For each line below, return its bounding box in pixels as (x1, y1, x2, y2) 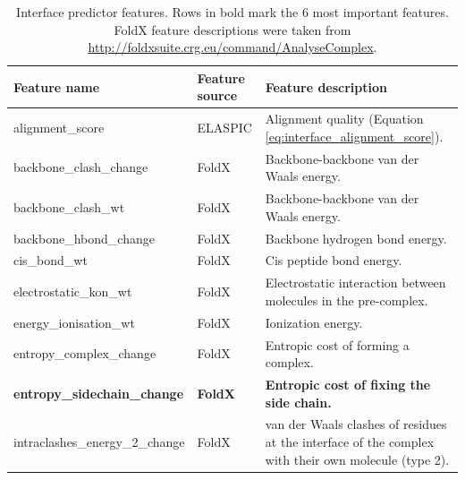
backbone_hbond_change (13, 228, 155, 247)
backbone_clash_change (13, 158, 148, 176)
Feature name (13, 77, 100, 96)
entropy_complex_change (13, 344, 156, 363)
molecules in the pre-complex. (265, 290, 428, 309)
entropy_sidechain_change (13, 383, 184, 402)
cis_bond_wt (13, 251, 88, 270)
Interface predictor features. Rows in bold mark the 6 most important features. (16, 3, 449, 21)
